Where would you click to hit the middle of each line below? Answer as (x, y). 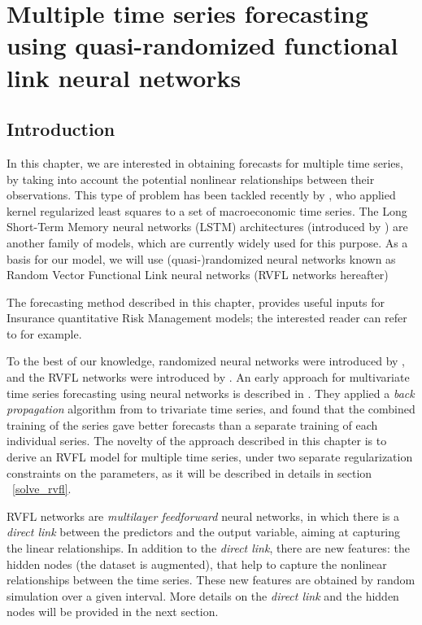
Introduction (61, 129)
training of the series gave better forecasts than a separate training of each (192, 424)
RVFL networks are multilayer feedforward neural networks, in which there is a (203, 516)
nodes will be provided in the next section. (113, 612)
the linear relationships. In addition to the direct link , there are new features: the (208, 548)
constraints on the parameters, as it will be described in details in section (189, 472)
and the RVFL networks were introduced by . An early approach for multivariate (208, 377)
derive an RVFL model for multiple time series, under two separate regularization (210, 457)
